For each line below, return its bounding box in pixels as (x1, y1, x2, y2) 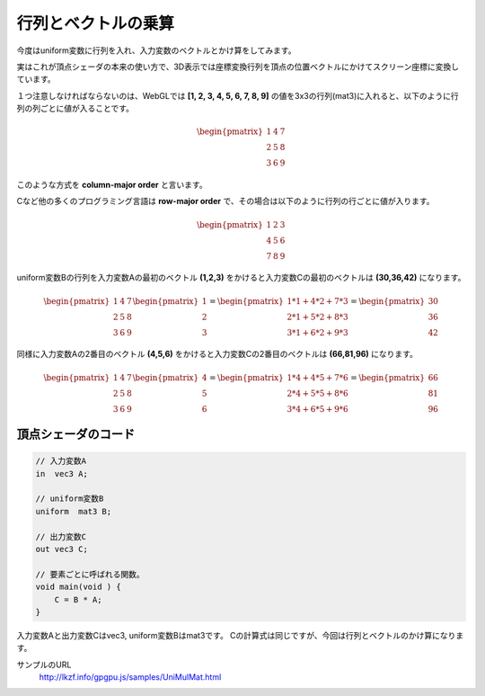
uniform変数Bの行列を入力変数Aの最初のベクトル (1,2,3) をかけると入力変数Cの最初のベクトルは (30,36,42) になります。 (16, 272, 466, 283)
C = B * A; (54, 594, 102, 604)
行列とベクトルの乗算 (16, 13, 175, 33)
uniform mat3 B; (35, 506, 112, 516)
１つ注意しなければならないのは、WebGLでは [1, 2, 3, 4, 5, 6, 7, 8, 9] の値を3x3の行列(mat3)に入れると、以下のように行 (16, 90, 460, 101)
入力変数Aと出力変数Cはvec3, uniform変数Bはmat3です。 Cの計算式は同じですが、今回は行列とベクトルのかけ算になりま (16, 629, 464, 640)
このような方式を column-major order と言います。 (16, 180, 207, 191)
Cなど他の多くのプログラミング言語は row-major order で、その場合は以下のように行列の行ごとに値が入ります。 (16, 196, 435, 207)
